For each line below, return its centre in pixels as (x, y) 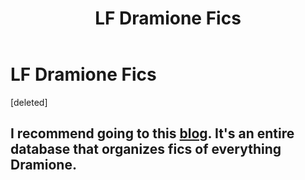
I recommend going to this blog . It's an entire (152, 133)
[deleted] (29, 102)
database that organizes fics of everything (146, 149)
